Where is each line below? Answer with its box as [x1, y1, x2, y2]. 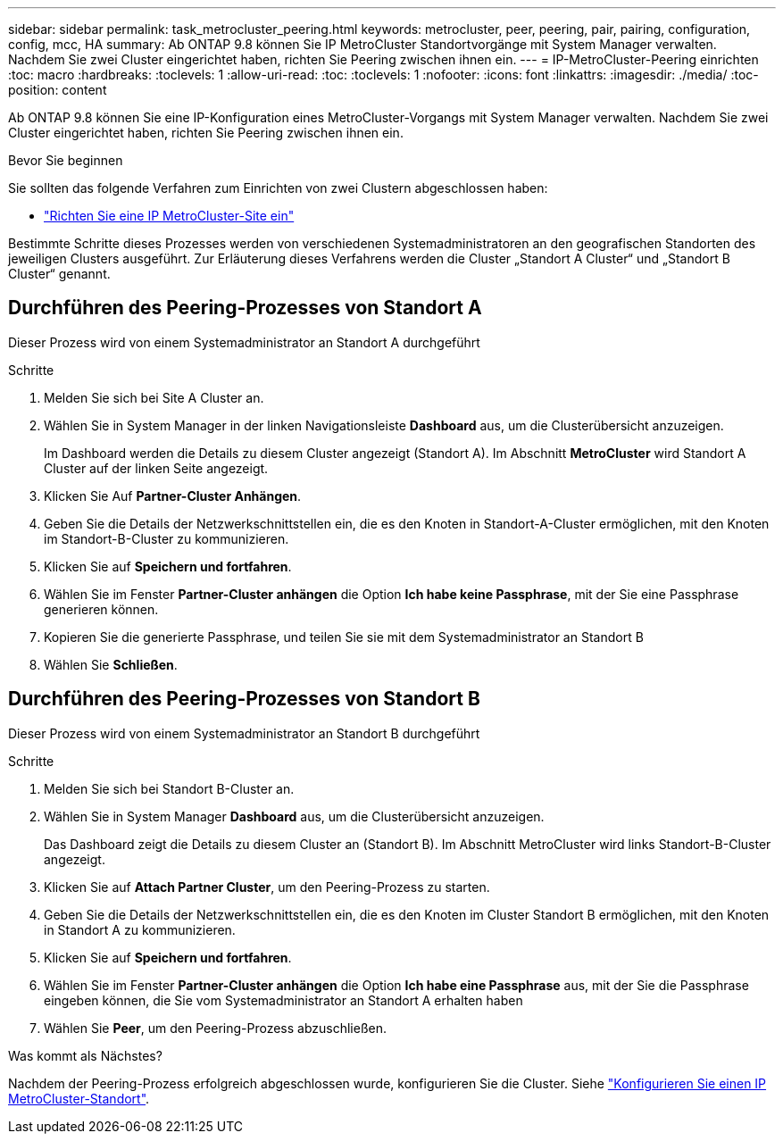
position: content [8, 82, 107, 97]
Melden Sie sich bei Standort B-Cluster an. [44, 780, 295, 796]
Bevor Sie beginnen [8, 153, 123, 168]
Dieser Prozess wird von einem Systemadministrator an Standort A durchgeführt [8, 334, 480, 350]
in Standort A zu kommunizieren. [44, 921, 236, 937]
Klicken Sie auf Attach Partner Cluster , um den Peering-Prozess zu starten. [44, 879, 490, 895]
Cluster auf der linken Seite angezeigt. [44, 460, 269, 476]
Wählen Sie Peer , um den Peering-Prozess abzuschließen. [44, 1020, 387, 1036]
